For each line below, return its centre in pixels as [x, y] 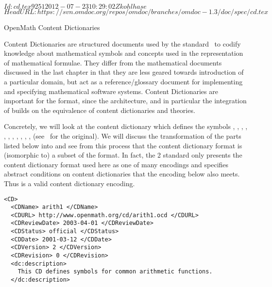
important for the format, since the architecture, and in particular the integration [125, 101]
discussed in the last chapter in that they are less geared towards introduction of [124, 72]
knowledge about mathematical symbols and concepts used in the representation [124, 53]
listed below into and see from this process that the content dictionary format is [123, 145]
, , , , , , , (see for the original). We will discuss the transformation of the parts [123, 136]
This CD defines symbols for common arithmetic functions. [115, 272]
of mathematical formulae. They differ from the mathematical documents [113, 62]
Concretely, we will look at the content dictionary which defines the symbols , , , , [126, 126]
